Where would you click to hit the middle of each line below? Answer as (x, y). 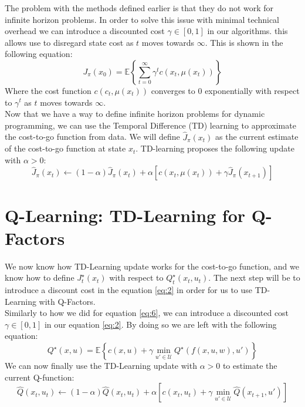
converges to (173, 90)
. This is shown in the (244, 42)
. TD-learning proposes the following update (215, 148)
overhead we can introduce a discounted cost (85, 31)
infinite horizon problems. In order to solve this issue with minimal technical (142, 19)
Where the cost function (48, 90)
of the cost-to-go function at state (65, 148)
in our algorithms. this (248, 31)
